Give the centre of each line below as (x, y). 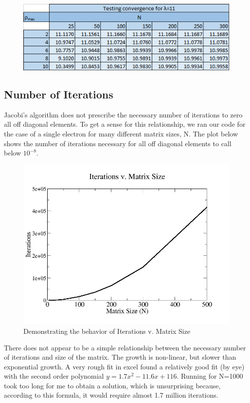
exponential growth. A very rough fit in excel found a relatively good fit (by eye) (124, 366)
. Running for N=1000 (210, 376)
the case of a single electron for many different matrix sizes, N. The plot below (121, 133)
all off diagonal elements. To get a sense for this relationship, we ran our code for (125, 124)
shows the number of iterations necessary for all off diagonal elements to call (118, 143)
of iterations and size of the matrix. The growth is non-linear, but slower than (120, 357)
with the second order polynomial (54, 376)
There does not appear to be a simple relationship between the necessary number (125, 347)
